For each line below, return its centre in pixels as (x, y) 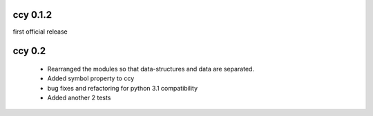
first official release (40, 32)
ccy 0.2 (29, 51)
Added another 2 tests (79, 98)
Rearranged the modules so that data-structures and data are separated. (151, 69)
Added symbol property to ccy (91, 78)
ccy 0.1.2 (32, 15)
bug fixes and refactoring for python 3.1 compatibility (123, 88)
